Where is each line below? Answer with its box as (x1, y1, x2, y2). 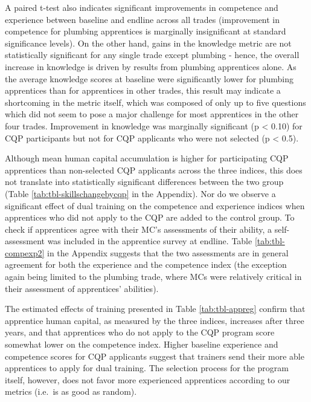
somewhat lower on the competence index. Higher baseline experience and (5, 338, 278, 351)
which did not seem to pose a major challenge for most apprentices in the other (5, 108, 299, 120)
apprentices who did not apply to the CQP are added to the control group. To (5, 211, 295, 224)
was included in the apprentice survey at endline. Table (47, 235, 252, 247)
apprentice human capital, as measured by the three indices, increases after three (5, 314, 304, 326)
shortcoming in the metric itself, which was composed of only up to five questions (5, 96, 306, 108)
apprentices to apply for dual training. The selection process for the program (5, 361, 289, 374)
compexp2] (5, 246, 45, 259)
